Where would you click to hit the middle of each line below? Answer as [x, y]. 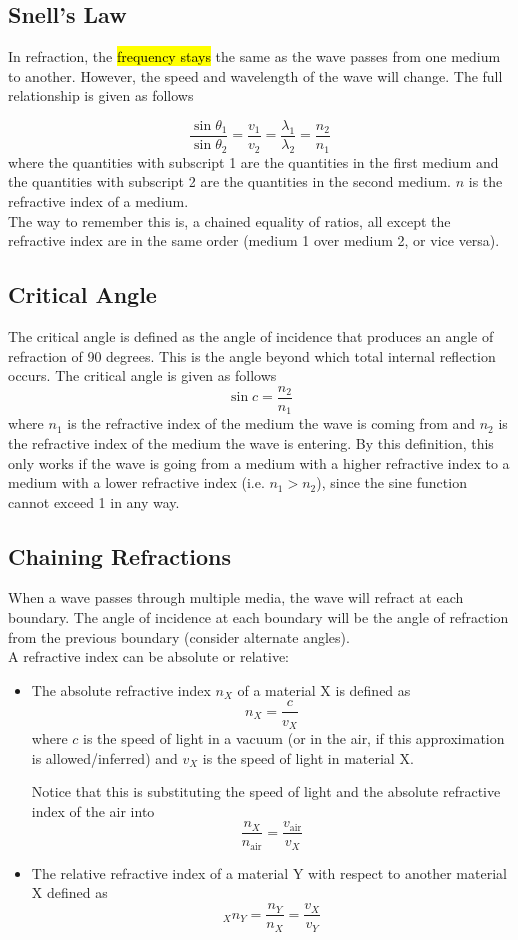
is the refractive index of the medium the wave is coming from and [271, 423]
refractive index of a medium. [98, 201]
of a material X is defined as [324, 689]
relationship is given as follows [101, 95]
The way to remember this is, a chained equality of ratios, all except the [229, 220]
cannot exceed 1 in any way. [94, 501]
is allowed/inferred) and [104, 757]
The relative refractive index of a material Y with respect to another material [269, 872]
